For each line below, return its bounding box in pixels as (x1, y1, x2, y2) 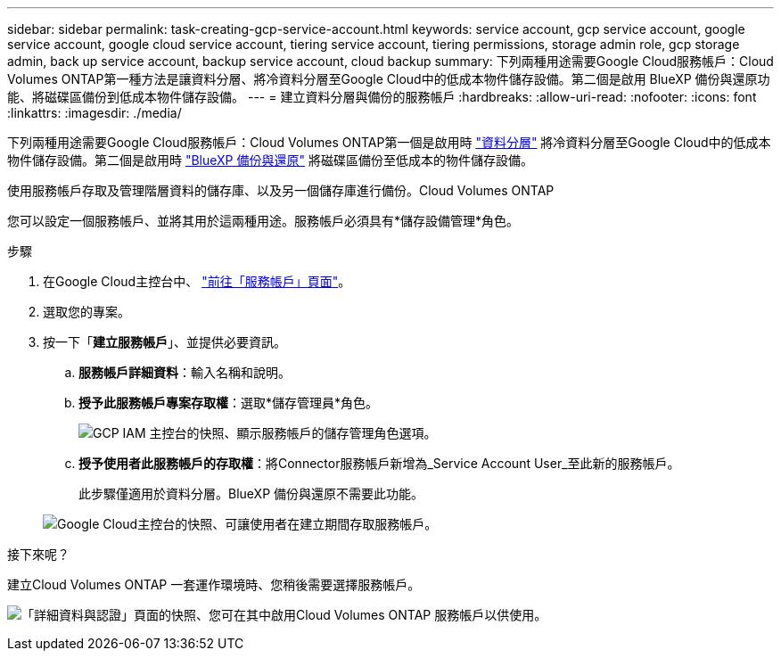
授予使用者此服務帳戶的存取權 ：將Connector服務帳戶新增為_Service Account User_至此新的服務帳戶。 (78, 456, 680, 471)
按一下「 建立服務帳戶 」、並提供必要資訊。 (43, 334, 286, 350)
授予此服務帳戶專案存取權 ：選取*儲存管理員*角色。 (78, 395, 379, 410)
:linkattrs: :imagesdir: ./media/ (7, 105, 182, 120)
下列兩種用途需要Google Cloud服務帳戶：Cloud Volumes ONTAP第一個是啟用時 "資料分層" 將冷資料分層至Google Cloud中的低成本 (7, 135, 771, 150)
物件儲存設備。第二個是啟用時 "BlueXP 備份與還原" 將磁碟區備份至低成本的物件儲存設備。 (7, 152, 533, 168)
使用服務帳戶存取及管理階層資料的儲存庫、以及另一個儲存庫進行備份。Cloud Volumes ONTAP (7, 183, 555, 198)
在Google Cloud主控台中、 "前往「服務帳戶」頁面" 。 (43, 274, 351, 289)
